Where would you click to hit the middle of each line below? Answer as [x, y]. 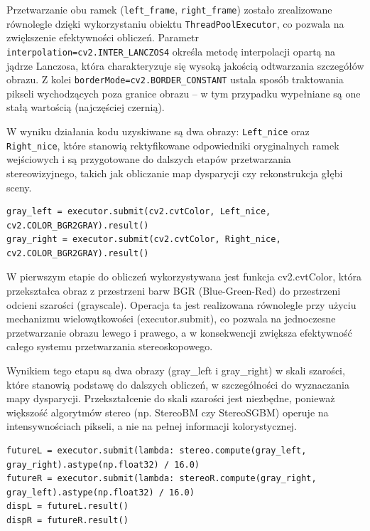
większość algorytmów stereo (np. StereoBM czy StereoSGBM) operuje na [168, 412]
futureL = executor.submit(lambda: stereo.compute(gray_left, [157, 451]
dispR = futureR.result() [67, 520]
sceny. [19, 187]
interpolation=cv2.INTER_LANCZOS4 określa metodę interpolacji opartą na [171, 51]
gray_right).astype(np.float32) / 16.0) [103, 464]
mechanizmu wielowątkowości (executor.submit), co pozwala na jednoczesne [171, 319]
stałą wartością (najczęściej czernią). [86, 107]
